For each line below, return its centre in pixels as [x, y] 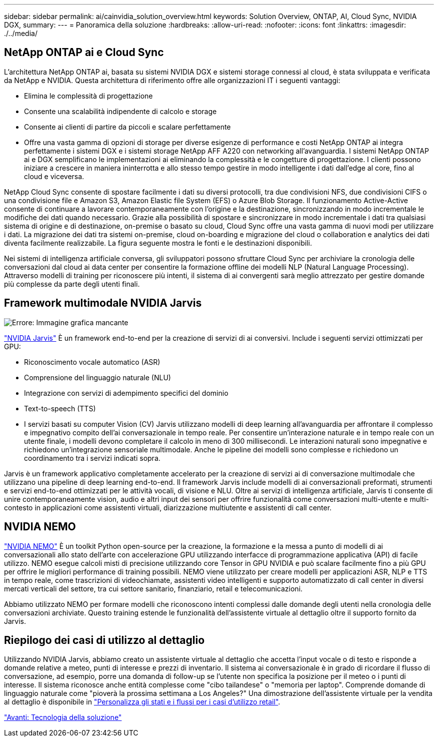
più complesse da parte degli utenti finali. [72, 284]
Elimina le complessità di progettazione [88, 96]
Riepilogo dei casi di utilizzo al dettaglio [104, 640]
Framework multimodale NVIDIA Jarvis [103, 303]
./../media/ [21, 33]
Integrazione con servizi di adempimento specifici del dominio [126, 393]
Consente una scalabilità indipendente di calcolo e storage [120, 111]
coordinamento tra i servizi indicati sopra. [92, 458]
